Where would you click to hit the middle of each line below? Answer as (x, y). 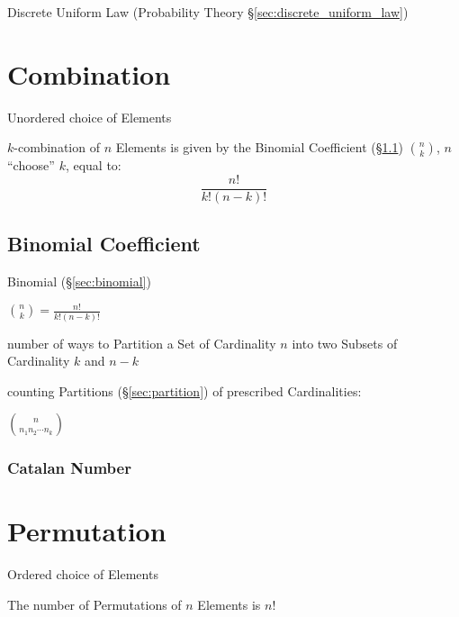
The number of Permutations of (94, 604)
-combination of (57, 147)
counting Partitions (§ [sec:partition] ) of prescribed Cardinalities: (184, 390)
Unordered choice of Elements (90, 117)
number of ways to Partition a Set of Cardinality (142, 343)
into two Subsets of (345, 343)
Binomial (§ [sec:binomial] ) (79, 281)
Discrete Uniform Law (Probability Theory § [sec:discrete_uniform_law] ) (208, 12)
